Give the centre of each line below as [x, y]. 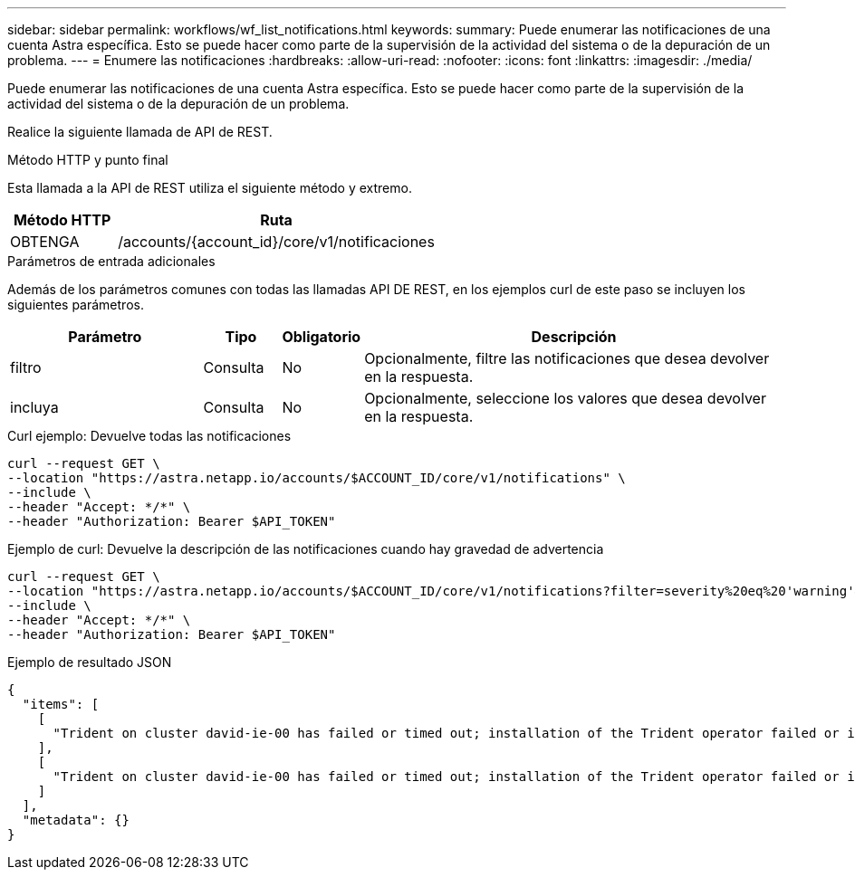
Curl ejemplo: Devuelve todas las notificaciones [149, 436]
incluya [34, 407]
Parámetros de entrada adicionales [111, 261]
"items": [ [61, 704]
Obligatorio [322, 337]
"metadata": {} [76, 820]
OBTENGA [45, 242]
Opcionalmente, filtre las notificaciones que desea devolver [567, 358]
